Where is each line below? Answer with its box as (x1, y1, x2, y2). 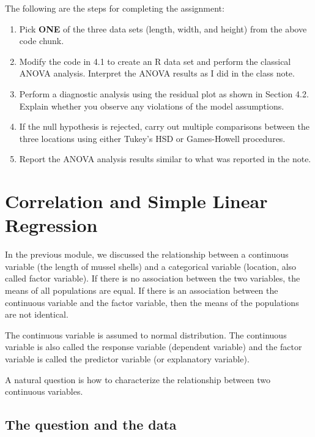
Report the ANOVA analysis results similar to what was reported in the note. (19, 152, 311, 165)
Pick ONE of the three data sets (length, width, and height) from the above (19, 22, 307, 35)
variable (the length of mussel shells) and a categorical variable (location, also (5, 260, 297, 272)
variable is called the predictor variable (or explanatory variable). (5, 353, 250, 365)
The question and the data (5, 415, 177, 434)
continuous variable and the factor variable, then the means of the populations (5, 296, 299, 308)
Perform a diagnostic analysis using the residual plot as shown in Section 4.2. (19, 87, 309, 100)
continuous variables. (5, 385, 83, 398)
